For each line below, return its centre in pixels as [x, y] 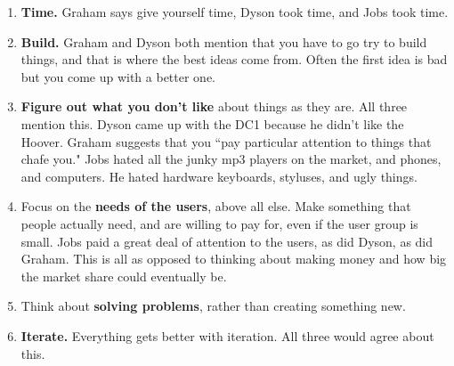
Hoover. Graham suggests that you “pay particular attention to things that [226, 141]
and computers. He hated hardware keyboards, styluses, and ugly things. [219, 176]
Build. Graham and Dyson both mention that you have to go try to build [224, 41]
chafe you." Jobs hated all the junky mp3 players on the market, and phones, [231, 159]
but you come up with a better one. [118, 76]
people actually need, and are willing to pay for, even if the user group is [219, 223]
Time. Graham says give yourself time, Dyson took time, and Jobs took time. [235, 12]
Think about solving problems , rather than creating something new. [213, 306]
